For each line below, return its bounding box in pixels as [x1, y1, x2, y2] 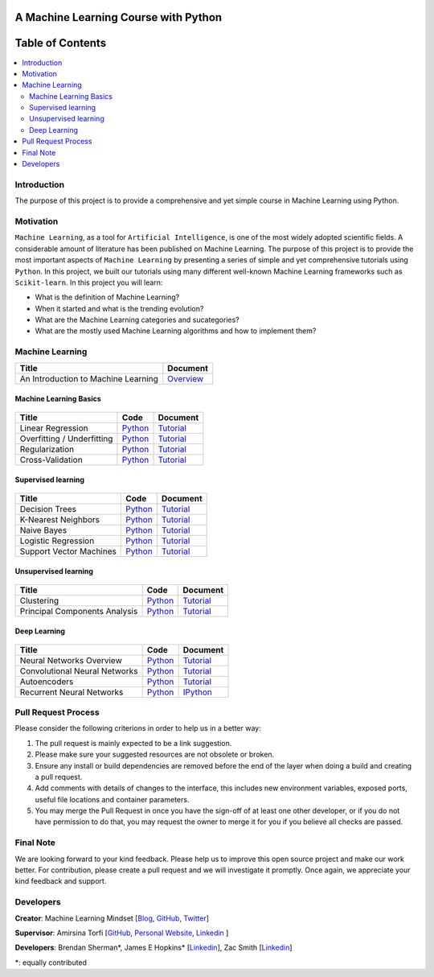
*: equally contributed [14, 958, 88, 967]
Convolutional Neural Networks [19, 665, 138, 676]
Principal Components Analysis [19, 605, 138, 616]
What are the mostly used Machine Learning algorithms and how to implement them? [35, 326, 317, 336]
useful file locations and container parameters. [35, 794, 190, 804]
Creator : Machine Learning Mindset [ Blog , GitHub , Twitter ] [14, 913, 209, 923]
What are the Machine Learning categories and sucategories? [35, 315, 240, 325]
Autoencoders [19, 676, 74, 687]
